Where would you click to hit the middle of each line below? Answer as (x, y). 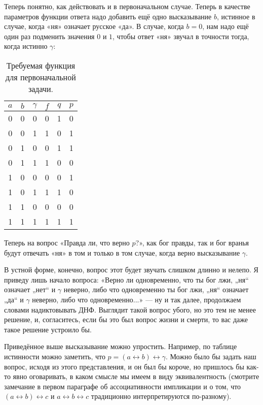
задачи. (41, 88)
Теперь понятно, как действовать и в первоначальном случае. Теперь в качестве (127, 6)
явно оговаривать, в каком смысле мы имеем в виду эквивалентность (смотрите (136, 376)
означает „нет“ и (30, 289)
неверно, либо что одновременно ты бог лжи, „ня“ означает (156, 289)
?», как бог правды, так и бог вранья (192, 242)
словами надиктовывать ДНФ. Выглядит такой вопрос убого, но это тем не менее (130, 309)
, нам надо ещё (226, 26)
